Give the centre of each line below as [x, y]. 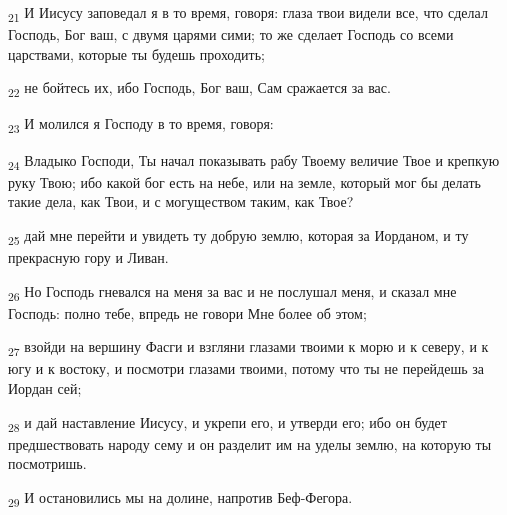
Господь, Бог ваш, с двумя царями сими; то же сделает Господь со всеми [231, 34]
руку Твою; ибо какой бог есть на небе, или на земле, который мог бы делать [244, 181]
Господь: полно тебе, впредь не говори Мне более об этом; [187, 312]
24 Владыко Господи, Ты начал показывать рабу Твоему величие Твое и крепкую [254, 161]
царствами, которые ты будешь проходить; [136, 53]
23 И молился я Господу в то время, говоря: [141, 125]
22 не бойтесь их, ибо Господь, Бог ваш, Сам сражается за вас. [199, 89]
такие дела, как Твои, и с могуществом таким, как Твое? [181, 201]
